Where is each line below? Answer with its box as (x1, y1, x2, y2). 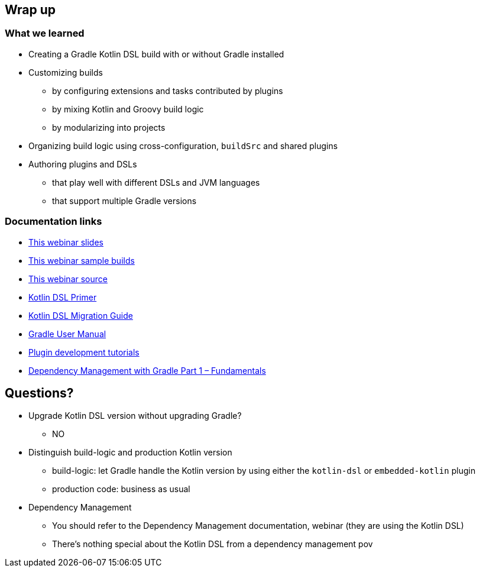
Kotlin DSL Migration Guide (28, 310, 133, 321)
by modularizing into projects (52, 122, 166, 133)
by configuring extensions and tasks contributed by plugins (52, 85, 283, 96)
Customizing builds (28, 67, 103, 77)
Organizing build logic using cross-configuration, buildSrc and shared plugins (28, 140, 338, 151)
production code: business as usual (52, 484, 190, 495)
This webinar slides (28, 237, 103, 247)
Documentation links (5, 215, 102, 228)
